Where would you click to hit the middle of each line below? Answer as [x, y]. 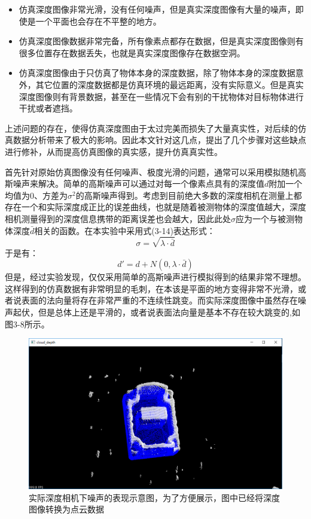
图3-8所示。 [27, 324]
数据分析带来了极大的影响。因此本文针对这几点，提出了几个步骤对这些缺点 [159, 140]
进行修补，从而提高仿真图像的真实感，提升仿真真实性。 [114, 151]
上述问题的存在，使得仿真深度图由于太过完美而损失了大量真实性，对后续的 [151, 128]
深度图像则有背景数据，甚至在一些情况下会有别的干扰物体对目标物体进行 [161, 96]
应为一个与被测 [265, 218]
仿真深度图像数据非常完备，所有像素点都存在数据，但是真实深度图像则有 [161, 41]
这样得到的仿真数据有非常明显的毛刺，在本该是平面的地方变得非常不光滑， [151, 288]
